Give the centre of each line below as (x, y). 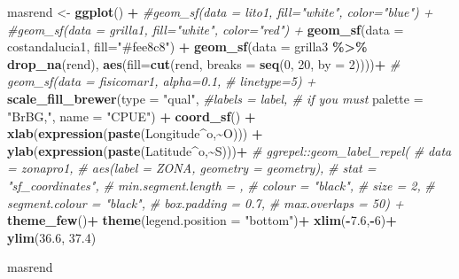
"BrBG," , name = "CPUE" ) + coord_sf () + (132, 116)
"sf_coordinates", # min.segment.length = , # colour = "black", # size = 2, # (221, 185)
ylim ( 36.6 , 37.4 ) (52, 237)
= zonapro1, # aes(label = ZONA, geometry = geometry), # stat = (192, 168)
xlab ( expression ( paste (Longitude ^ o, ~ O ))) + (135, 133)
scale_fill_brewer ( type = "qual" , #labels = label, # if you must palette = (215, 98)
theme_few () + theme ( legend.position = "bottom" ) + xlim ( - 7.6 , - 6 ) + (202, 220)
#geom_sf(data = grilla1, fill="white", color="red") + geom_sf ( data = (206, 29)
